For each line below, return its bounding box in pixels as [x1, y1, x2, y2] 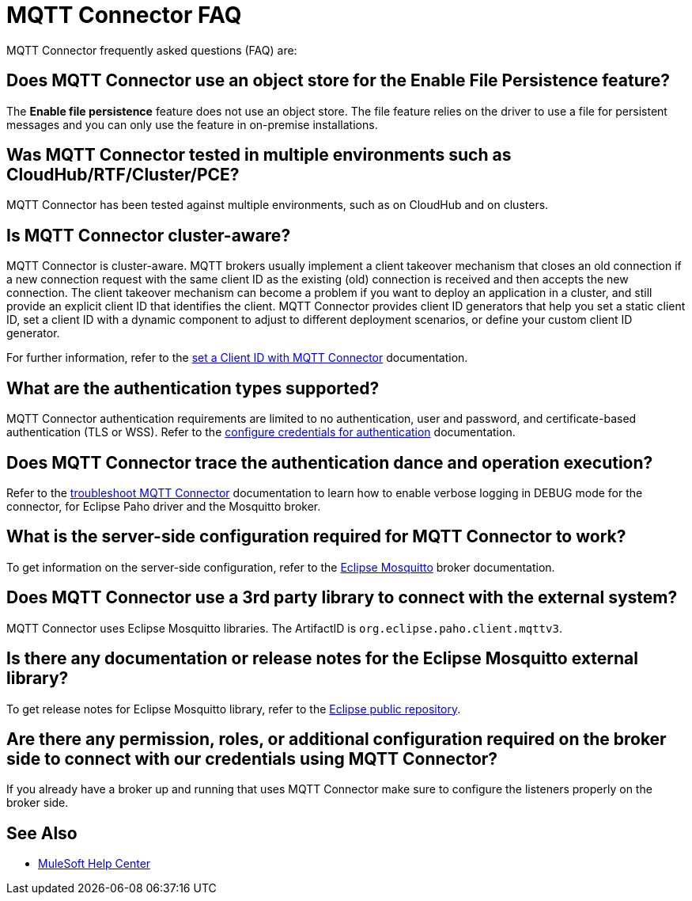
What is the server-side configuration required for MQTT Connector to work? [6, 527, 626, 547]
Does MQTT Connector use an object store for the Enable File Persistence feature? [6, 70, 671, 91]
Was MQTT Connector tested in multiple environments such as [6, 145, 512, 165]
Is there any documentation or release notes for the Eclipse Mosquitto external [6, 648, 638, 669]
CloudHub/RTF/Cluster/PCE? [6, 165, 240, 185]
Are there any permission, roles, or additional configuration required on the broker [6, 728, 667, 749]
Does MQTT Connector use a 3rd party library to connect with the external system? [6, 587, 678, 608]
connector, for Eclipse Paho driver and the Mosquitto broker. [6, 499, 321, 513]
